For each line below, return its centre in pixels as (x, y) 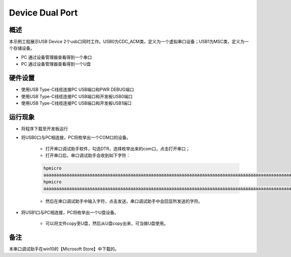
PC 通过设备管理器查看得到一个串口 (57, 57)
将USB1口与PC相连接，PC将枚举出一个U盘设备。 (70, 212)
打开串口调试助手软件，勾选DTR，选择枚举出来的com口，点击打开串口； (118, 149)
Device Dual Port (43, 13)
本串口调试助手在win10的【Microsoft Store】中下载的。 (64, 249)
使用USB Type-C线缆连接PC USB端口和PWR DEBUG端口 (78, 89)
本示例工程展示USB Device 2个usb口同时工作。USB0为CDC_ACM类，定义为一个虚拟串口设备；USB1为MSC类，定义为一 (129, 42)
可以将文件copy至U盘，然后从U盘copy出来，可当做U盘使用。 (107, 223)
